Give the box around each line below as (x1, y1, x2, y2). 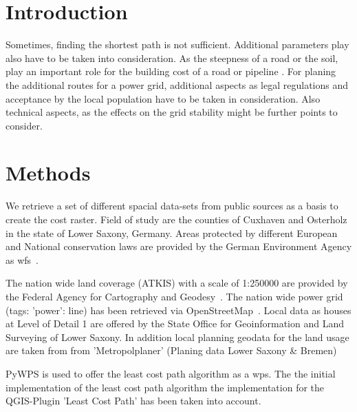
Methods (6, 158, 91, 187)
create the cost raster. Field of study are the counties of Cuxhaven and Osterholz (6, 212, 347, 226)
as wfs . (6, 252, 39, 267)
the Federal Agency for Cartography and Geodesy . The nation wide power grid (6, 289, 343, 303)
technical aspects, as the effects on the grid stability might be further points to (6, 105, 338, 119)
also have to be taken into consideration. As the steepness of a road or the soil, (6, 50, 338, 65)
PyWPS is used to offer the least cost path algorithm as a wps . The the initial (6, 366, 336, 380)
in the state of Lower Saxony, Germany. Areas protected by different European (6, 225, 338, 240)
